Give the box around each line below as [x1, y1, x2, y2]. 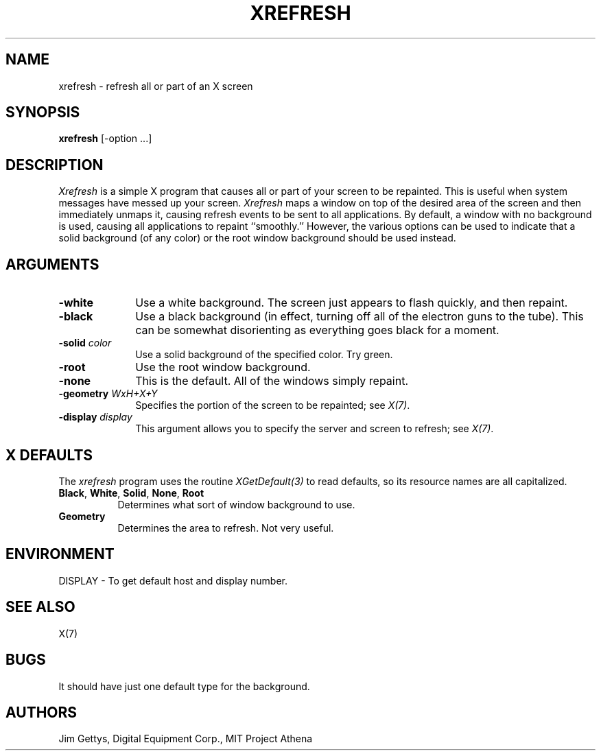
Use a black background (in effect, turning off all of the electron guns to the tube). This [135, 309, 584, 324]
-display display [58, 411, 132, 423]
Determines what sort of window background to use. [117, 498, 355, 510]
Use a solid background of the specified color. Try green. [135, 349, 393, 361]
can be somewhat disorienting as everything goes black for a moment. [135, 323, 499, 338]
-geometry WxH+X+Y [58, 388, 158, 400]
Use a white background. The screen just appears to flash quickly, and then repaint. [135, 296, 568, 310]
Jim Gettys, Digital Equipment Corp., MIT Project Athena [58, 733, 313, 745]
